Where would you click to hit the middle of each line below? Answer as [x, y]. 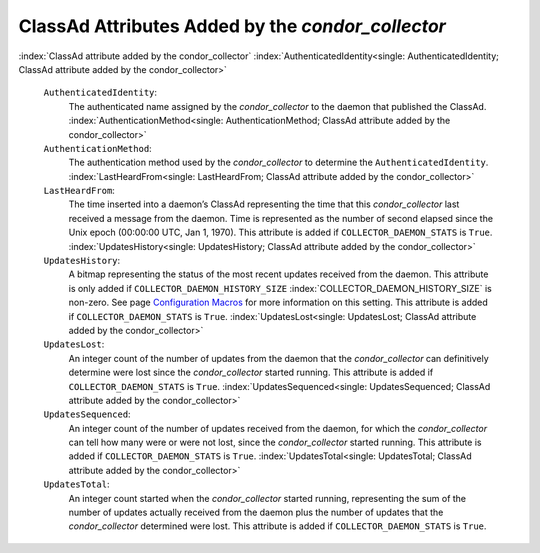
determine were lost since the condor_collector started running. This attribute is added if [251, 372]
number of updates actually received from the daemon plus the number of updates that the [256, 512]
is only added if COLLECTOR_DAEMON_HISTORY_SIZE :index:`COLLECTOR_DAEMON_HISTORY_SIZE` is [280, 288]
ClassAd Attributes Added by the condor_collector [232, 26]
